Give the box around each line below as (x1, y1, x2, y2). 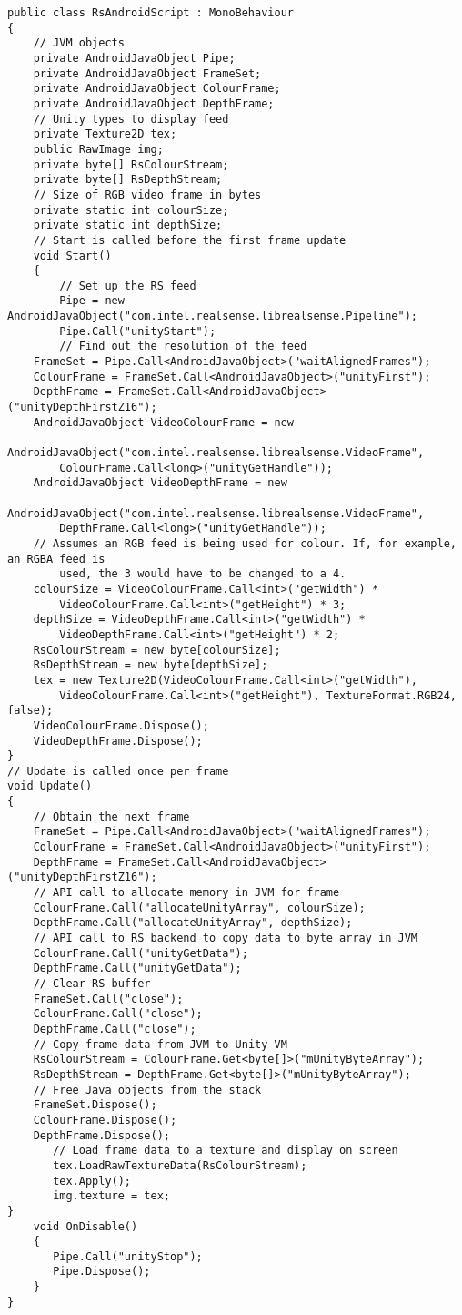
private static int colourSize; (33, 203, 229, 217)
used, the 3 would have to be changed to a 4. (59, 567, 346, 581)
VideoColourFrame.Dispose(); (33, 719, 209, 732)
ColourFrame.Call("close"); (33, 1007, 203, 1021)
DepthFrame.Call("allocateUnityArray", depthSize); (33, 916, 353, 930)
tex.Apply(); (53, 1174, 132, 1188)
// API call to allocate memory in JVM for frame (33, 886, 340, 900)
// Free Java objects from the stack (33, 1083, 262, 1096)
